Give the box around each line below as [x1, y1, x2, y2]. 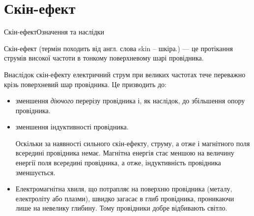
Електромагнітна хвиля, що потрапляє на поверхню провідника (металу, [15, 184, 232, 194]
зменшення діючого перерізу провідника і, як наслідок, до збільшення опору [15, 95, 245, 106]
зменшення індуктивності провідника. [15, 122, 129, 132]
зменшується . [15, 167, 56, 177]
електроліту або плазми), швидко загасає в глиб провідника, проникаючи [15, 193, 234, 203]
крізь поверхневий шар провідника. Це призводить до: [4, 79, 167, 89]
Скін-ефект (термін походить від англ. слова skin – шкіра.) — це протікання [4, 43, 233, 53]
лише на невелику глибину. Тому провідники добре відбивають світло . [15, 203, 227, 213]
